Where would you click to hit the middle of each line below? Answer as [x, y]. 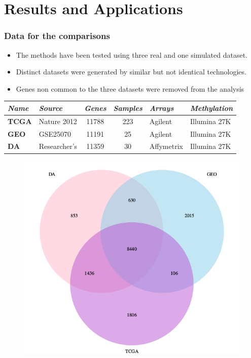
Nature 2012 [58, 121]
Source [50, 108]
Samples [128, 108]
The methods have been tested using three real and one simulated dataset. [132, 54]
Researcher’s [58, 146]
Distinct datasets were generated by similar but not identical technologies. [131, 72]
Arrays [162, 108]
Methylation [211, 108]
